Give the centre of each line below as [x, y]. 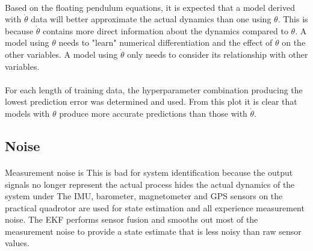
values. [17, 243]
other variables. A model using [61, 54]
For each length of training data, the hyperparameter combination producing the [154, 89]
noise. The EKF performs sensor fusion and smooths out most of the [132, 219]
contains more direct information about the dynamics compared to [166, 30]
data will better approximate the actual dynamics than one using [151, 19]
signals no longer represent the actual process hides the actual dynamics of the [150, 184]
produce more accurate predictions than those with [153, 113]
